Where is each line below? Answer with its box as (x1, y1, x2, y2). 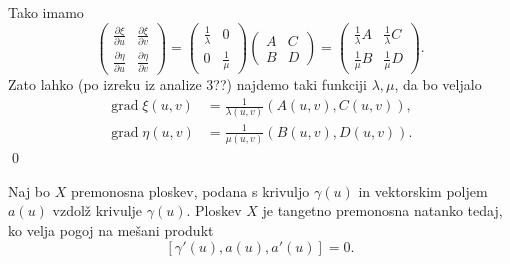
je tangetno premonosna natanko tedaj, (262, 200, 503, 221)
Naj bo (8, 180, 51, 201)
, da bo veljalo (394, 73, 482, 94)
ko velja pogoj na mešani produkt (8, 220, 214, 241)
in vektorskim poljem (358, 180, 488, 201)
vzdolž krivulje (52, 200, 143, 221)
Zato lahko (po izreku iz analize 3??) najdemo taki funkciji (8, 73, 368, 94)
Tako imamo (8, 2, 84, 22)
